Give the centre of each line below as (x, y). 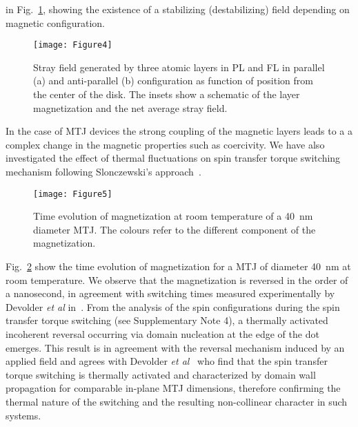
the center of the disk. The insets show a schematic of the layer (167, 94)
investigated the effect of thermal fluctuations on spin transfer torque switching (173, 158)
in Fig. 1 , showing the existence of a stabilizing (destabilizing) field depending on (178, 9)
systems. (23, 415)
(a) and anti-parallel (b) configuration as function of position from (173, 80)
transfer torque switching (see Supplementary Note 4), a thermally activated (167, 320)
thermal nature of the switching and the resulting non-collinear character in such (177, 401)
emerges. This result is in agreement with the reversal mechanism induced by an (175, 347)
